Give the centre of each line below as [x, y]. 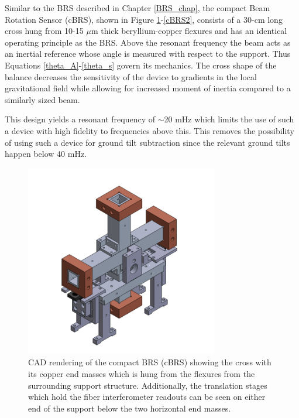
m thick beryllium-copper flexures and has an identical [189, 31]
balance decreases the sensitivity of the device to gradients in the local [131, 76]
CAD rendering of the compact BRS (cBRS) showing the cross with [150, 362]
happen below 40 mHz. [46, 154]
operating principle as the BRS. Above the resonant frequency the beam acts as [148, 42]
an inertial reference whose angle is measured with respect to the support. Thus [148, 54]
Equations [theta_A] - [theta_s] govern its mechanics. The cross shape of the [141, 65]
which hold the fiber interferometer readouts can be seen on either [147, 397]
